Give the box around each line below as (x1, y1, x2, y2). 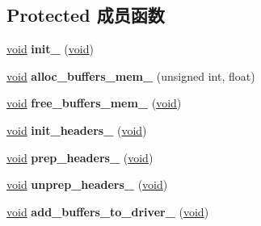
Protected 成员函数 (6, 2, 165, 27)
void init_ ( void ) (6, 40, 94, 57)
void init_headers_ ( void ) (6, 121, 147, 138)
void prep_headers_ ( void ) (6, 149, 154, 165)
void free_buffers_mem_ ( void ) (6, 94, 182, 111)
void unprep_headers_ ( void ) (6, 176, 168, 193)
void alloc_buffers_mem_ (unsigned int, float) (6, 67, 255, 84)
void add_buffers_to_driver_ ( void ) (6, 203, 209, 220)
